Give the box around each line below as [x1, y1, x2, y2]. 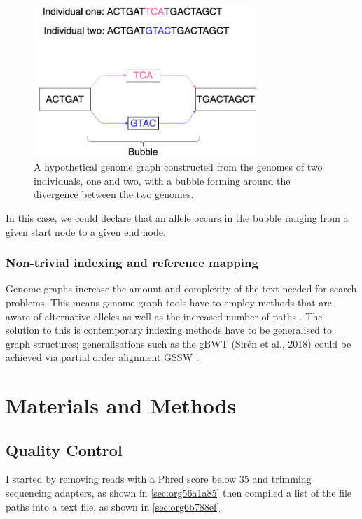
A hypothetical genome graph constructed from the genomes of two [34, 159, 323, 174]
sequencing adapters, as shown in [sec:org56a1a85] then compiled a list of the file [6, 485, 352, 500]
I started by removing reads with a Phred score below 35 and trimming [6, 471, 312, 486]
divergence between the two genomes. [34, 187, 194, 201]
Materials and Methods [6, 391, 237, 420]
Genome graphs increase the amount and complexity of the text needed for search [6, 281, 357, 296]
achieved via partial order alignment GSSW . [6, 350, 199, 364]
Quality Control [6, 439, 123, 460]
